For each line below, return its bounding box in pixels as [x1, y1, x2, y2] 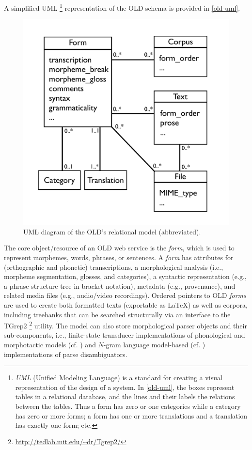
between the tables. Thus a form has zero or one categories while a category [15, 401, 241, 411]
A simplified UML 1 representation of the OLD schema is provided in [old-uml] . [4, 1, 240, 13]
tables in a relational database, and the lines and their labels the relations [15, 391, 235, 402]
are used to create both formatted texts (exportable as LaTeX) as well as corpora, [4, 300, 248, 310]
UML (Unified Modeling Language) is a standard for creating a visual [15, 372, 222, 383]
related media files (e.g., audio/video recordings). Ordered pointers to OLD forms [4, 290, 246, 300]
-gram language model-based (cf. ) [103, 340, 205, 350]
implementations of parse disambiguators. [4, 349, 127, 359]
